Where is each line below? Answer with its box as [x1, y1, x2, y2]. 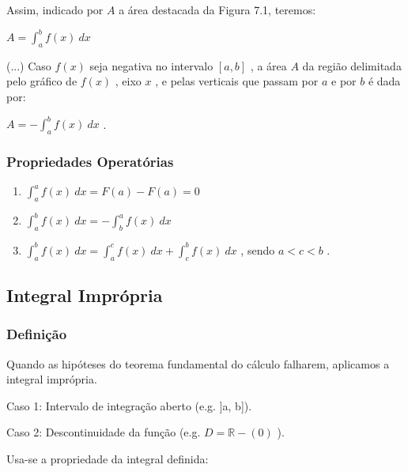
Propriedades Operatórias [6, 151, 174, 171]
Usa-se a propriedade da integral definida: [6, 450, 209, 466]
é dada [368, 73, 401, 89]
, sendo [240, 241, 275, 258]
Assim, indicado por [6, 2, 104, 17]
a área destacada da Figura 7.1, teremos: [119, 2, 316, 17]
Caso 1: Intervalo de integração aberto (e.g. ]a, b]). [6, 397, 252, 413]
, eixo [115, 73, 142, 89]
